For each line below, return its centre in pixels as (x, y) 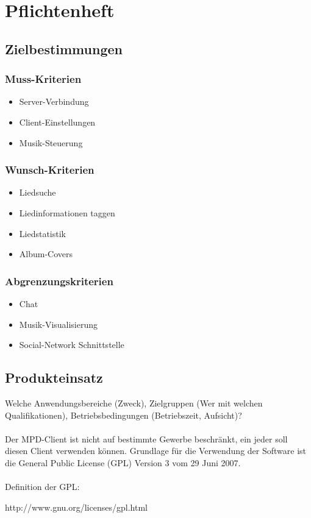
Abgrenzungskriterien (59, 281)
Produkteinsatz (54, 378)
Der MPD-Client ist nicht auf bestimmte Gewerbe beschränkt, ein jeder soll (146, 438)
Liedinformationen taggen (67, 212)
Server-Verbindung (54, 101)
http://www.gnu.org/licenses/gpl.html (76, 507)
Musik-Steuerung (51, 142)
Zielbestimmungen (64, 48)
